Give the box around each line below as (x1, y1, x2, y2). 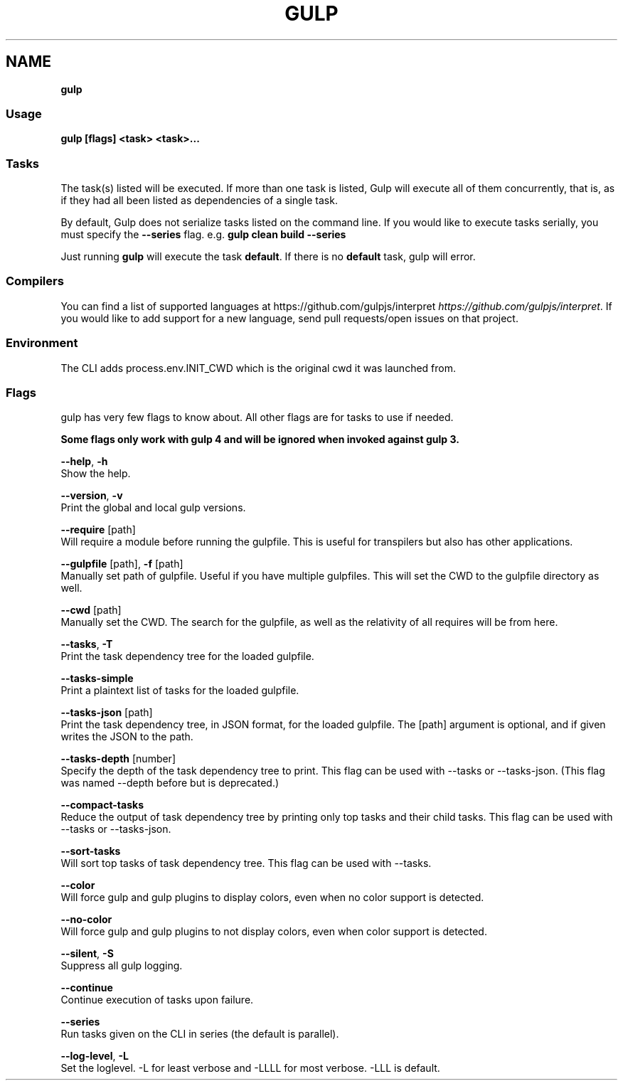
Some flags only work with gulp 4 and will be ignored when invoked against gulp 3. (60, 433, 459, 446)
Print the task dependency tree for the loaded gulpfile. (60, 650, 314, 663)
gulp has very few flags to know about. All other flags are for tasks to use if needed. (60, 411, 454, 424)
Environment (6, 336, 78, 351)
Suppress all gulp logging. (60, 959, 183, 972)
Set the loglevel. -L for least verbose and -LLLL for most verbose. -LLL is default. (60, 1062, 440, 1075)
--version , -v (60, 489, 123, 502)
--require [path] (60, 523, 136, 536)
